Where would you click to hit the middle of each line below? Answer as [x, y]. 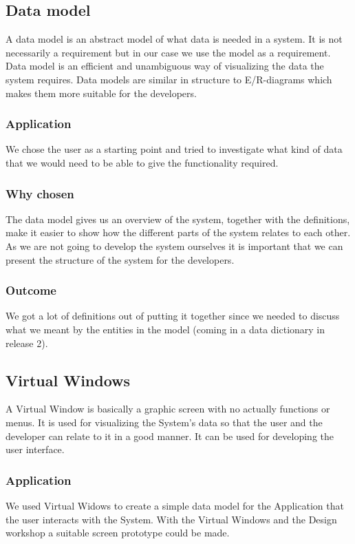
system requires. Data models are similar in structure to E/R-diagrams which [169, 79]
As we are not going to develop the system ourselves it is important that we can [174, 245]
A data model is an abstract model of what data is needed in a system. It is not [174, 39]
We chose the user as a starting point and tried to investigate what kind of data [174, 149]
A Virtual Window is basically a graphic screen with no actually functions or [168, 409]
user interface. [35, 449]
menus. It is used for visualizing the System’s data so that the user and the [164, 422]
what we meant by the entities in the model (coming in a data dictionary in [165, 329]
